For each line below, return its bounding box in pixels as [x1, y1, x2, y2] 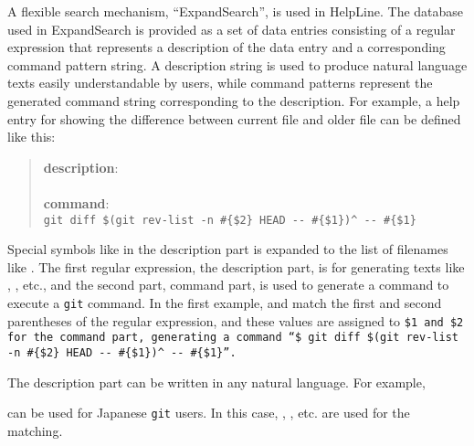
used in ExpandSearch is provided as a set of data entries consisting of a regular [7, 19, 456, 38]
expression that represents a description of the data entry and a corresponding [7, 37, 446, 57]
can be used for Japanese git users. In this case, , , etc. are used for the [7, 403, 410, 422]
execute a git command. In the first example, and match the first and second [7, 292, 442, 312]
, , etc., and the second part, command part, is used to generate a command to [7, 275, 449, 294]
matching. [7, 420, 63, 440]
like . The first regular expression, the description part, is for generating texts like [7, 257, 465, 276]
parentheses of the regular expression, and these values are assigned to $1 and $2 [7, 311, 464, 330]
